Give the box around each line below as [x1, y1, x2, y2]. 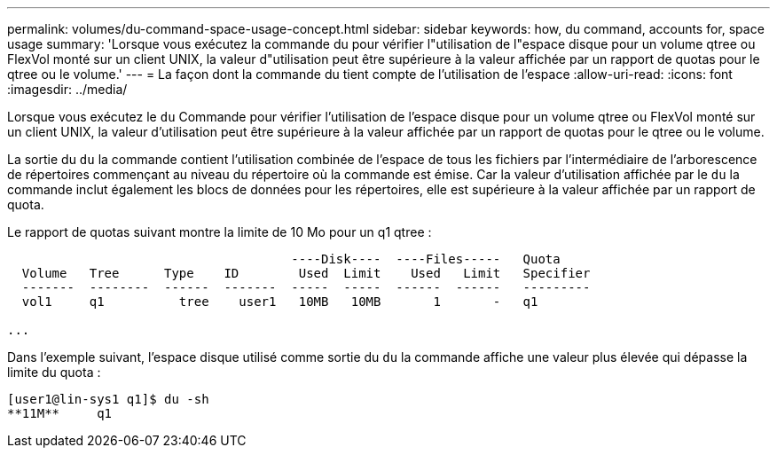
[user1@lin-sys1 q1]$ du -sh [7, 392, 209, 406]
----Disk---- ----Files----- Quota [291, 252, 561, 266]
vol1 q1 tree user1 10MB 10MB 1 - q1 [21, 294, 538, 309]
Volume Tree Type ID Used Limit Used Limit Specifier [21, 266, 591, 280]
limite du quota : [7, 365, 101, 380]
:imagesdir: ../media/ [7, 82, 128, 97]
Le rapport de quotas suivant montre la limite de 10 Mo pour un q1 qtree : [7, 224, 432, 239]
